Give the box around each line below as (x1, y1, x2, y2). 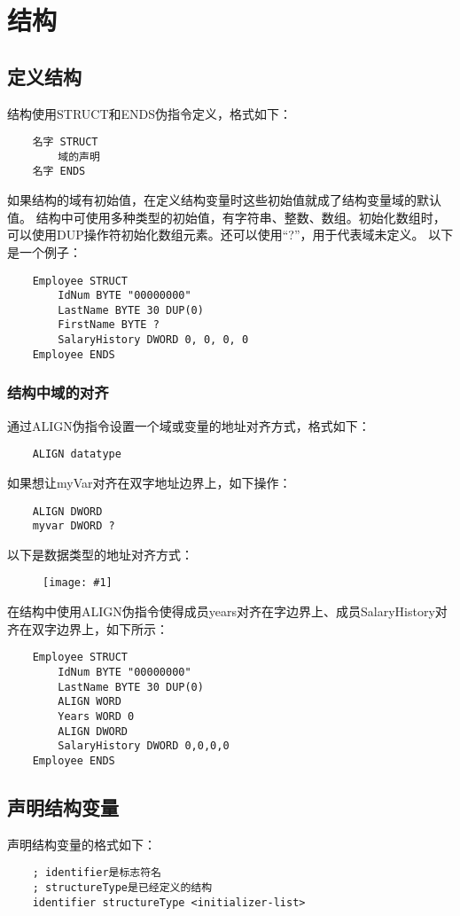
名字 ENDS (32, 165, 86, 178)
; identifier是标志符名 (32, 866, 161, 880)
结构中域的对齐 (7, 381, 109, 403)
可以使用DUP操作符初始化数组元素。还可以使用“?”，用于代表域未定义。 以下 (7, 225, 454, 244)
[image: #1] (43, 576, 113, 590)
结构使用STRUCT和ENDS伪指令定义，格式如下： (7, 104, 292, 122)
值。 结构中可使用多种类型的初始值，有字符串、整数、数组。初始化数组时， (7, 207, 446, 226)
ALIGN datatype (32, 448, 121, 461)
